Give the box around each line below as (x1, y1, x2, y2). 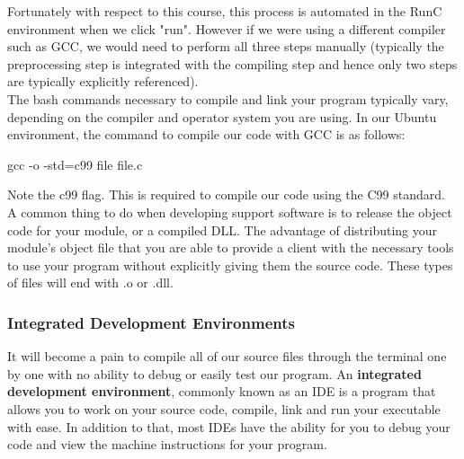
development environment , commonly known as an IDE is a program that (7, 382, 436, 401)
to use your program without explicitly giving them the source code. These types (7, 255, 453, 274)
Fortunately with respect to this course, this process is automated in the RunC (7, 2, 442, 20)
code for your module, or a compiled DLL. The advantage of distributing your (7, 220, 438, 239)
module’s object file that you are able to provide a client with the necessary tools (7, 238, 454, 257)
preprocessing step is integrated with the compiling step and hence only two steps (7, 54, 458, 73)
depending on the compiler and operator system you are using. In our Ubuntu (7, 107, 437, 126)
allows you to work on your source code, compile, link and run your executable (7, 399, 441, 418)
